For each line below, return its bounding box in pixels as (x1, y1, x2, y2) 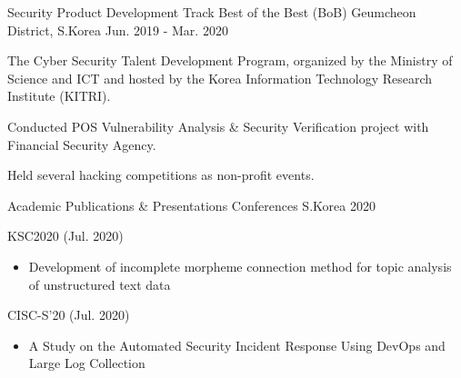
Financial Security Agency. (7, 134, 156, 154)
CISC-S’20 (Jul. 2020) (7, 305, 130, 324)
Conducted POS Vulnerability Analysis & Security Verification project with (7, 116, 429, 135)
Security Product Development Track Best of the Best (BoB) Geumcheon (7, 3, 416, 21)
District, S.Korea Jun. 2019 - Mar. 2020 (7, 20, 228, 39)
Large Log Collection (28, 353, 145, 373)
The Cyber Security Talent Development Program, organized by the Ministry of (7, 51, 453, 70)
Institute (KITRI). (7, 86, 111, 105)
